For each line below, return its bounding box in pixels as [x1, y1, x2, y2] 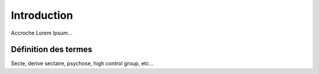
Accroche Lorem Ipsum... [11, 29, 73, 36]
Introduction [11, 9, 73, 22]
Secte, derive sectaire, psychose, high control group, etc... [11, 60, 154, 67]
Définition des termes [11, 45, 93, 55]
